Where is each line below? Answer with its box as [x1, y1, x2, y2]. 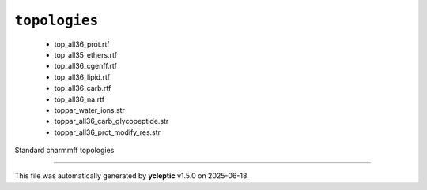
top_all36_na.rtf [54, 95, 105, 104]
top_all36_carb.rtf [54, 84, 111, 93]
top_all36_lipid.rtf [54, 72, 111, 82]
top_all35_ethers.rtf [54, 50, 118, 59]
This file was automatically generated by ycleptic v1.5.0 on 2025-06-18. [14, 171, 249, 181]
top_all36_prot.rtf [54, 39, 110, 49]
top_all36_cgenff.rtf [54, 61, 118, 71]
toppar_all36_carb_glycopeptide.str [54, 117, 169, 126]
